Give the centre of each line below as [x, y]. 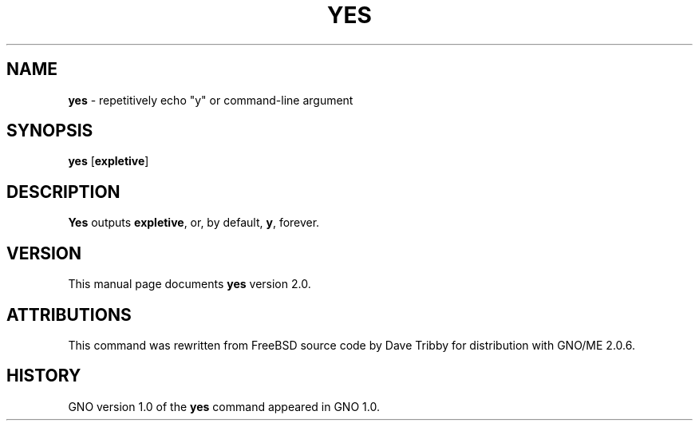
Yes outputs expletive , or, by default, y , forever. [194, 223]
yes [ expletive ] [109, 161]
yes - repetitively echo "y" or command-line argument [211, 100]
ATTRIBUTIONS [69, 314]
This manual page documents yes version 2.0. [190, 284]
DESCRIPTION [63, 192]
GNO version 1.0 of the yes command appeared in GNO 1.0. [224, 406]
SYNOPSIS [50, 131]
